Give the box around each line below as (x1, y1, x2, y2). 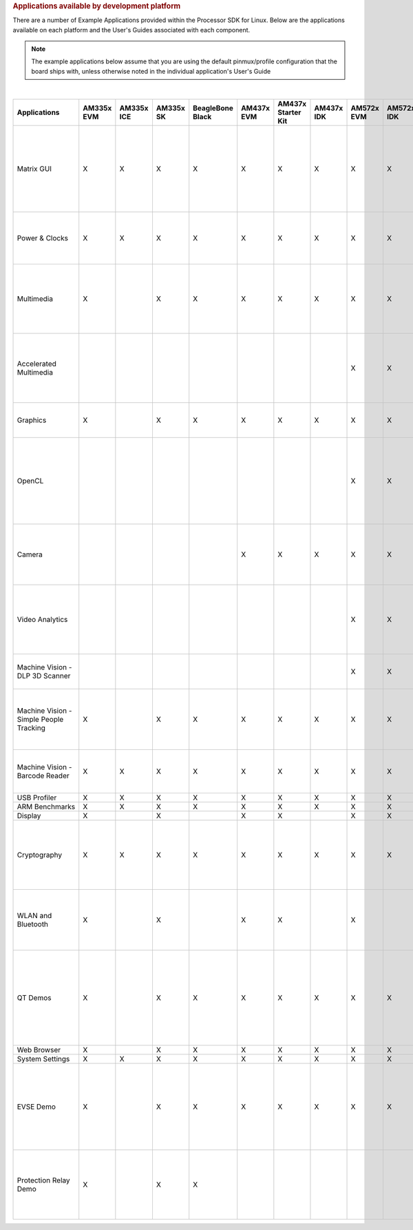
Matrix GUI (17, 164, 52, 174)
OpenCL (17, 476, 44, 486)
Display (17, 811, 41, 820)
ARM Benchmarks (17, 802, 76, 811)
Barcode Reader (17, 771, 70, 780)
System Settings (17, 1054, 70, 1063)
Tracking (17, 723, 46, 733)
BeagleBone (193, 103, 233, 113)
